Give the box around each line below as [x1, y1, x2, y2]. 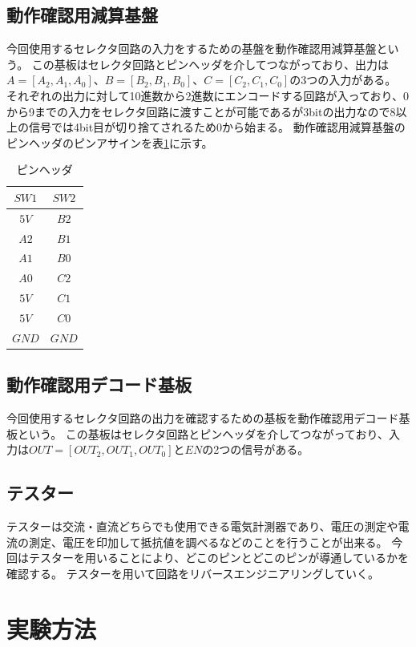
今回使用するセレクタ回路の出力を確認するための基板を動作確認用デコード [6, 410, 399, 427]
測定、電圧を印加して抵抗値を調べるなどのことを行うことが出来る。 [28, 533, 388, 550]
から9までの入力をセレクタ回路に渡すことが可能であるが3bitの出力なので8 [6, 103, 396, 119]
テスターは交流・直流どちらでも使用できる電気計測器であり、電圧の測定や [6, 518, 398, 535]
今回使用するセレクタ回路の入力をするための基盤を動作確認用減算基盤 [6, 40, 377, 57]
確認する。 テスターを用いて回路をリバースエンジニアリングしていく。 [6, 564, 380, 581]
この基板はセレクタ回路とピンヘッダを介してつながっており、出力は [31, 55, 389, 72]
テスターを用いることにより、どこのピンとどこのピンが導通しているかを [28, 549, 409, 566]
